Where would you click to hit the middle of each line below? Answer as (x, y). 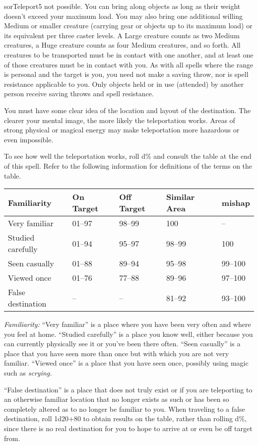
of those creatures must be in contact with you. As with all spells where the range (129, 64)
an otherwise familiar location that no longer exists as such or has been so (117, 399)
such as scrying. (28, 373)
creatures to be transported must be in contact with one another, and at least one (129, 54)
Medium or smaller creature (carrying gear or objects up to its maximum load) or (128, 26)
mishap (236, 202)
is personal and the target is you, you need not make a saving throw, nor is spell (126, 74)
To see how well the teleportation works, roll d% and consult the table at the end (128, 156)
